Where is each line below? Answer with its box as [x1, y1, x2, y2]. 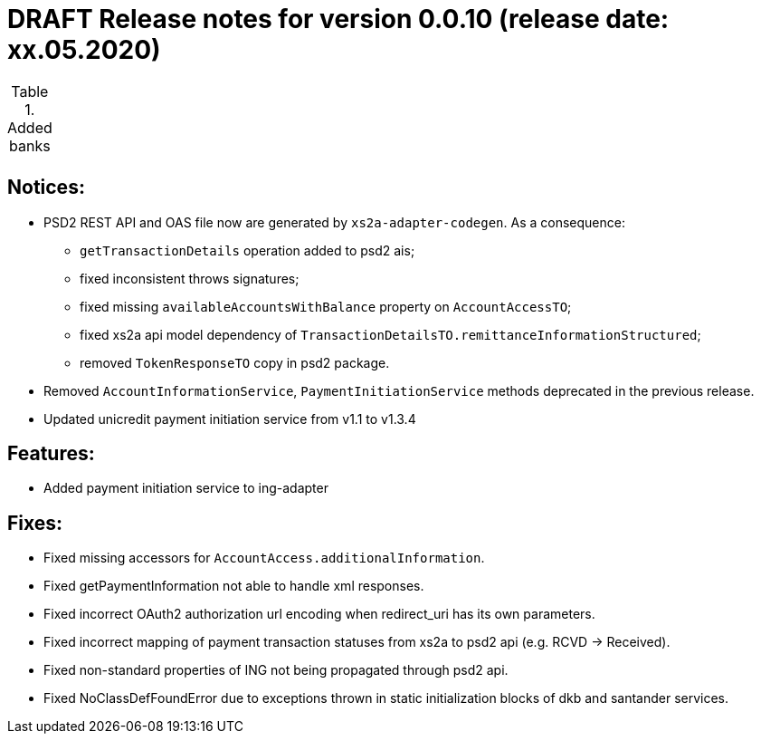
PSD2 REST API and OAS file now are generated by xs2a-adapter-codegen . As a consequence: [43, 214, 625, 230]
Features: [7, 442, 95, 466]
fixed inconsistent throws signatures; [80, 270, 300, 286]
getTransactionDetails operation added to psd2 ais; [80, 242, 415, 258]
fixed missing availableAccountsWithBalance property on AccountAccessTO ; [80, 298, 572, 314]
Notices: [7, 176, 85, 199]
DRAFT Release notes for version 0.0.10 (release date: [7, 4, 670, 34]
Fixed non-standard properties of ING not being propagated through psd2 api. [43, 662, 509, 678]
